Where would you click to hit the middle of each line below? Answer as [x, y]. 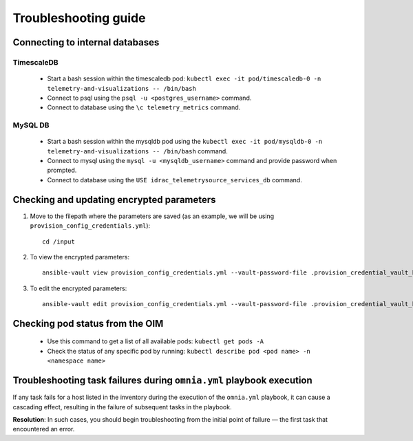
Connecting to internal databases [86, 42]
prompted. [62, 170]
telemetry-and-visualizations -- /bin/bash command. [138, 151]
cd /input [59, 241]
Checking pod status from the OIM [88, 323]
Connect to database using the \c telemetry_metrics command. [144, 107]
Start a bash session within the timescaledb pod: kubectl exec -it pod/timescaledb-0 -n [184, 78]
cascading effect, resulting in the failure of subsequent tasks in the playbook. [122, 407]
